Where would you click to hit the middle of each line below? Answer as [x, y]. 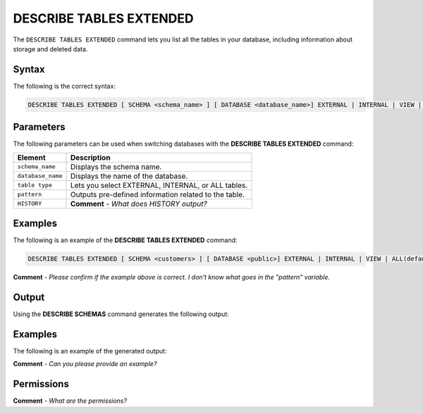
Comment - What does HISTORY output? [139, 203]
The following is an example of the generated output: [90, 351]
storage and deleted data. [50, 49]
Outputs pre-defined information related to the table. [157, 194]
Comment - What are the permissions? [70, 401]
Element [31, 157]
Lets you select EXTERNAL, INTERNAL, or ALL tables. [159, 185]
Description [90, 157]
